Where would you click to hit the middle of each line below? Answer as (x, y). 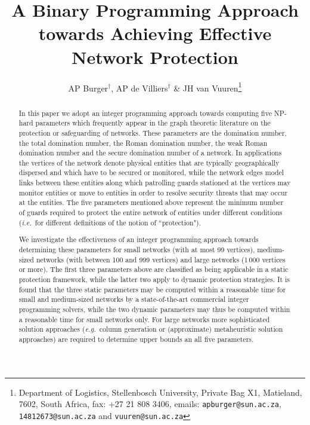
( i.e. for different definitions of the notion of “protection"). (110, 222)
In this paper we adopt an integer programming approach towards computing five (145, 113)
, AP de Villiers (139, 88)
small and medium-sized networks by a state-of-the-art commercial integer (134, 299)
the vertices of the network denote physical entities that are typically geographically (149, 162)
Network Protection (155, 56)
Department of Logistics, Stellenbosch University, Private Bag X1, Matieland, (160, 392)
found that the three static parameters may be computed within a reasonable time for (152, 289)
